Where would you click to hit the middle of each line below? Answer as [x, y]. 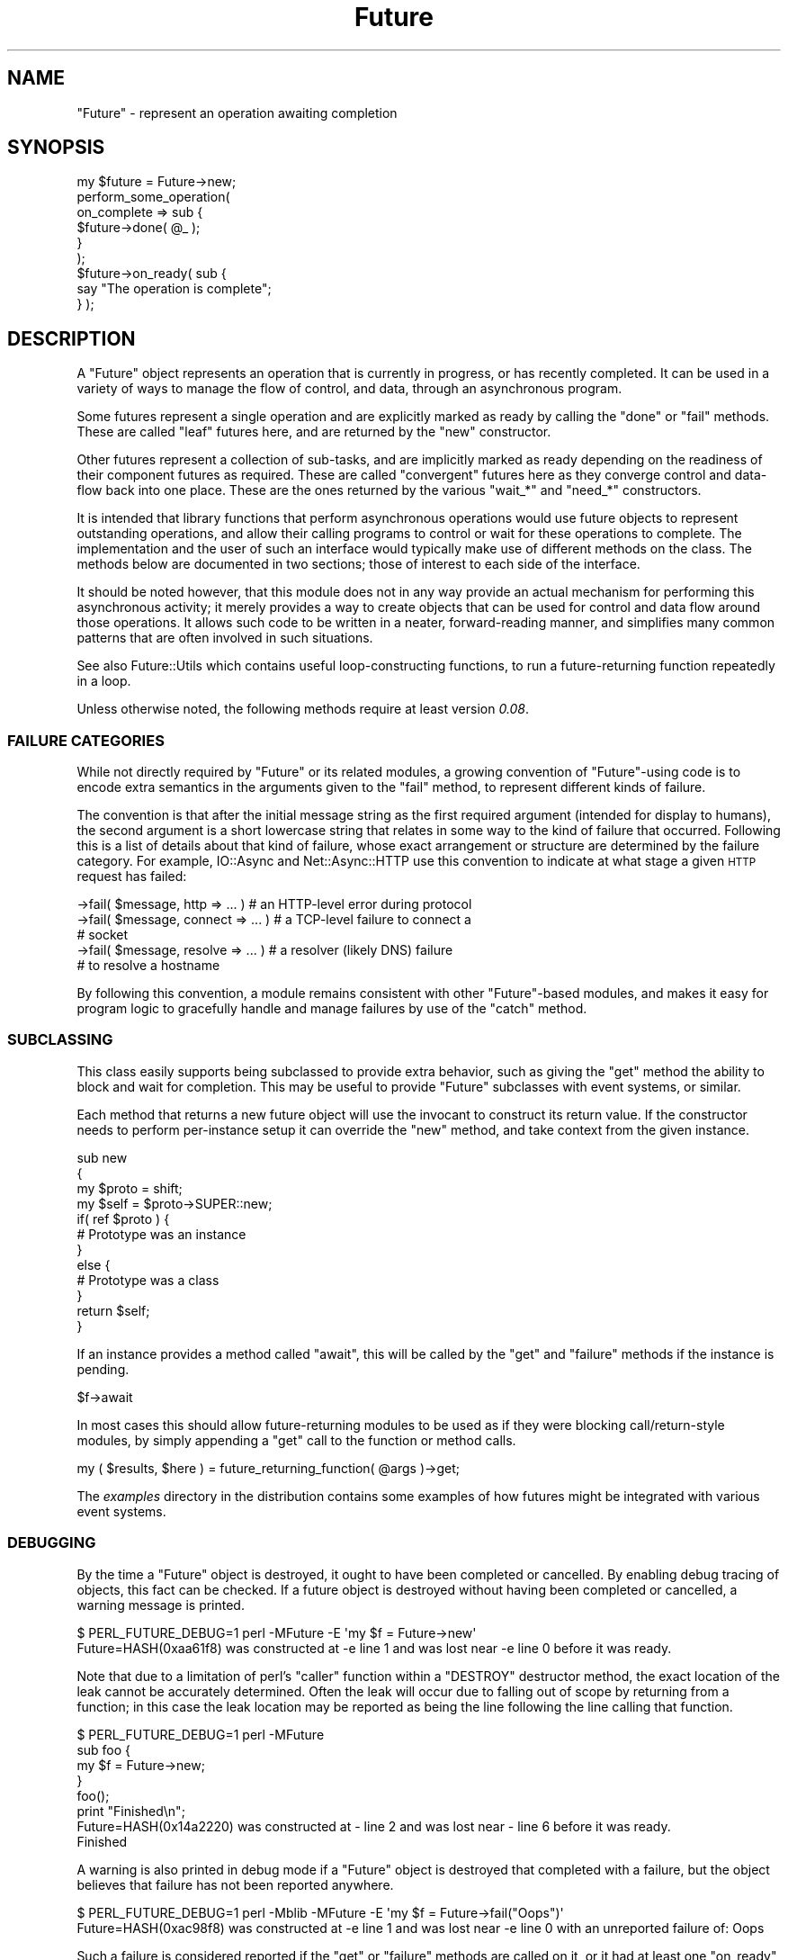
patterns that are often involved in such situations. [225, 638]
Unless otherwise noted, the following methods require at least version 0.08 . [303, 709]
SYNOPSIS [56, 148]
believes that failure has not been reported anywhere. [235, 1884]
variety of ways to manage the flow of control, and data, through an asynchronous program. [349, 389]
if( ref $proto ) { [123, 1218]
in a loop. [104, 681]
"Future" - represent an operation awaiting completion [237, 112]
